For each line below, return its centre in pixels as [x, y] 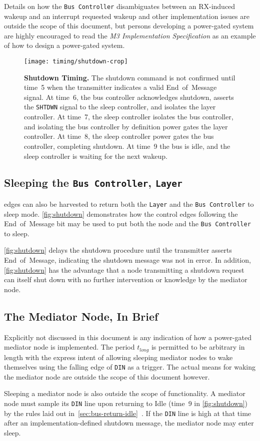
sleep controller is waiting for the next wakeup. [96, 156]
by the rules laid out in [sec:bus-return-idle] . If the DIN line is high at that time [128, 413]
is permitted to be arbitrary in [198, 347]
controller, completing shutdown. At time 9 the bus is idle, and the [127, 146]
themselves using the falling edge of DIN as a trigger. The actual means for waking [130, 367]
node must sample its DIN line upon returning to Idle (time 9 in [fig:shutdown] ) [126, 403]
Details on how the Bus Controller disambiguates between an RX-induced [120, 6]
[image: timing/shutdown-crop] [76, 62]
